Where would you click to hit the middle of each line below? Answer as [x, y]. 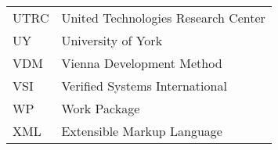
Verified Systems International [144, 86]
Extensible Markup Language [142, 131]
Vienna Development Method [142, 63]
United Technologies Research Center [163, 18]
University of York [112, 40]
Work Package [101, 108]
